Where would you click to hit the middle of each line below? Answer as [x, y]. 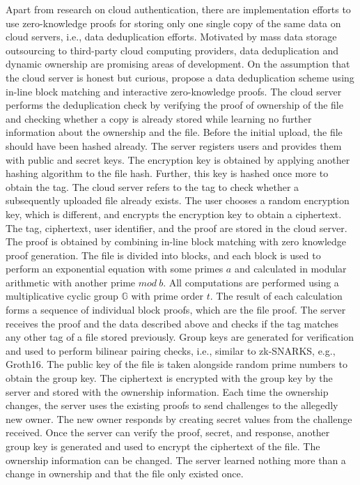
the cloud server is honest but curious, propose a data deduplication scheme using [180, 77]
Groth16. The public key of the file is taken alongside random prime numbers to [177, 364]
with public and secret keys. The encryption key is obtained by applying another [178, 159]
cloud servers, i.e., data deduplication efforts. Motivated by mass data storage [171, 37]
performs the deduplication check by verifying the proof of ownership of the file [174, 105]
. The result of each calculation [276, 296]
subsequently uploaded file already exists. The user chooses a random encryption [178, 200]
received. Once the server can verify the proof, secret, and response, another [168, 432]
